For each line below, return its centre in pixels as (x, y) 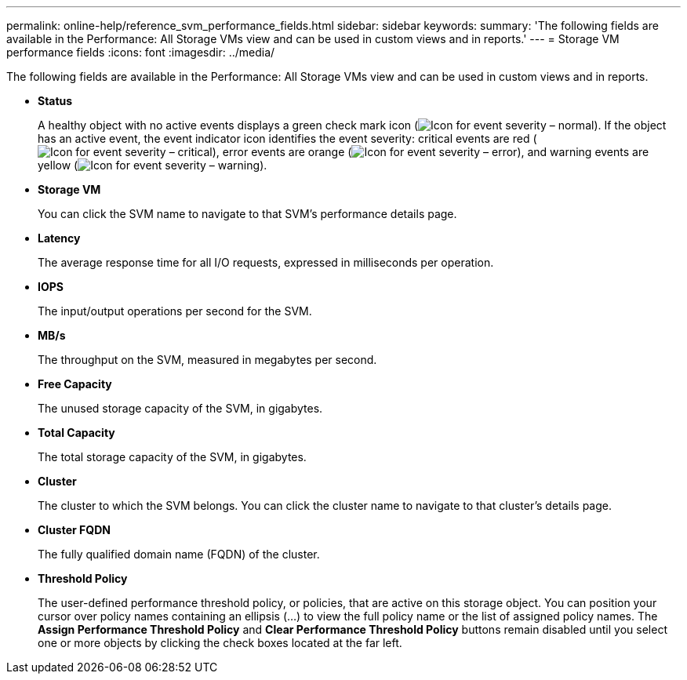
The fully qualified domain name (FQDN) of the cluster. (179, 554)
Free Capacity (75, 384)
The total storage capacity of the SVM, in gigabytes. (172, 457)
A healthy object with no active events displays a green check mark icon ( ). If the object (352, 125)
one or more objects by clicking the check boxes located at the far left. (220, 643)
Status (55, 101)
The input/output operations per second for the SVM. (175, 311)
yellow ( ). (153, 165)
